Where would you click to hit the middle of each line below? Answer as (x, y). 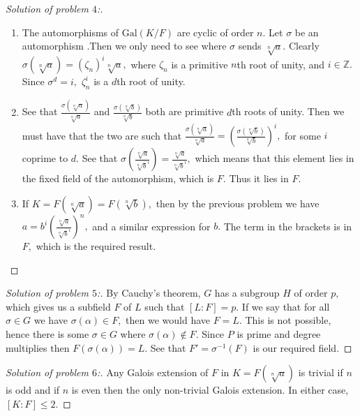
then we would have (168, 320)
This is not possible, (288, 320)
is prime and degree (279, 334)
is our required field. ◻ (302, 347)
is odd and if (33, 390)
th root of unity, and (281, 64)
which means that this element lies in (275, 158)
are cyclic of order (215, 32)
